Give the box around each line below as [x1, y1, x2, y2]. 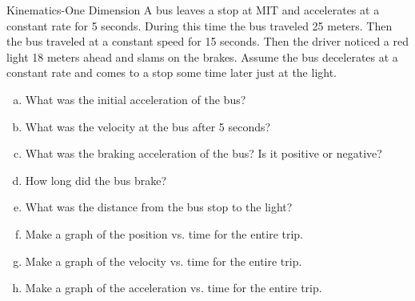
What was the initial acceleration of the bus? [25, 90, 246, 107]
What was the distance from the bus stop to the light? [25, 199, 293, 215]
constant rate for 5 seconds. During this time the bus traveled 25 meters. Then [6, 17, 393, 34]
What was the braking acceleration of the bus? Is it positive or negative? [25, 145, 382, 162]
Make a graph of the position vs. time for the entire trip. [25, 225, 304, 242]
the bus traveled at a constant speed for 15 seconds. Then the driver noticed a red [6, 33, 409, 50]
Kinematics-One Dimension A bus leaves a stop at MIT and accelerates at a [6, 2, 380, 18]
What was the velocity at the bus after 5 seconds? [25, 118, 271, 134]
